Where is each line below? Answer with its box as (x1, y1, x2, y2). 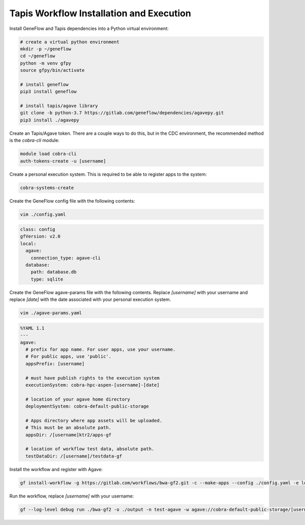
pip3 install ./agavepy (20, 117, 80, 123)
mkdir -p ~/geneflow (20, 46, 71, 52)
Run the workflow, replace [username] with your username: (9, 493, 134, 499)
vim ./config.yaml (20, 211, 66, 217)
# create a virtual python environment (20, 39, 119, 45)
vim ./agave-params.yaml (20, 310, 82, 316)
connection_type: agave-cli (30, 255, 101, 261)
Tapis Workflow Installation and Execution (9, 8, 192, 19)
